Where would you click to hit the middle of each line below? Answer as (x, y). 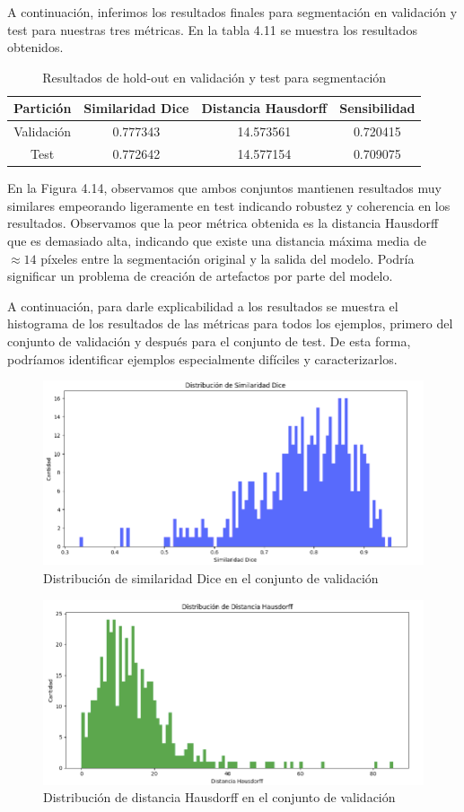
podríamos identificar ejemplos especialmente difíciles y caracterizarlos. (202, 358)
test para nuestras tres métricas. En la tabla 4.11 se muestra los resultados (212, 29)
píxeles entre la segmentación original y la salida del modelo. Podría (228, 258)
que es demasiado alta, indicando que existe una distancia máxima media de (217, 240)
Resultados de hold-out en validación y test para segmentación (214, 77)
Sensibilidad (377, 108)
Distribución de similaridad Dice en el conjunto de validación (211, 577)
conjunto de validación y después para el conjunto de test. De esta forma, (209, 341)
